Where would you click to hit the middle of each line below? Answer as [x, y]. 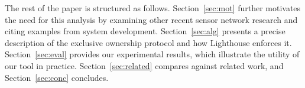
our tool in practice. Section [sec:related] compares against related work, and [144, 65]
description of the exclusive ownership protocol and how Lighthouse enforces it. [148, 42]
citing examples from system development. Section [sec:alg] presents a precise [145, 31]
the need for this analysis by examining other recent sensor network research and [151, 19]
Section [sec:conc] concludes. [57, 77]
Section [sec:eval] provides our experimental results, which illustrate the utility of [152, 54]
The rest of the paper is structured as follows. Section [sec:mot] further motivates [153, 8]
